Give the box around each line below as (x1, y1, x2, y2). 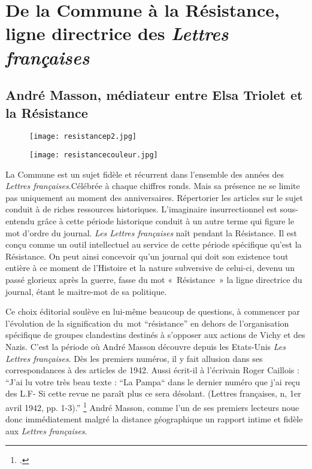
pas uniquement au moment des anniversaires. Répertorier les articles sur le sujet (5, 191, 303, 203)
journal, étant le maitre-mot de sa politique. (5, 285, 167, 297)
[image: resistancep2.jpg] (29, 132, 137, 141)
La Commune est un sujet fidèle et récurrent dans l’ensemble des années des (5, 167, 284, 180)
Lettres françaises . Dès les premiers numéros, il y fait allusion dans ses (5, 352, 263, 364)
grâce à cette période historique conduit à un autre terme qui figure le (37, 215, 295, 227)
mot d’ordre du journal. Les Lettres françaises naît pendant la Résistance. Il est (5, 226, 298, 239)
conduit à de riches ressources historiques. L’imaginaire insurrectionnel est (5, 203, 277, 215)
